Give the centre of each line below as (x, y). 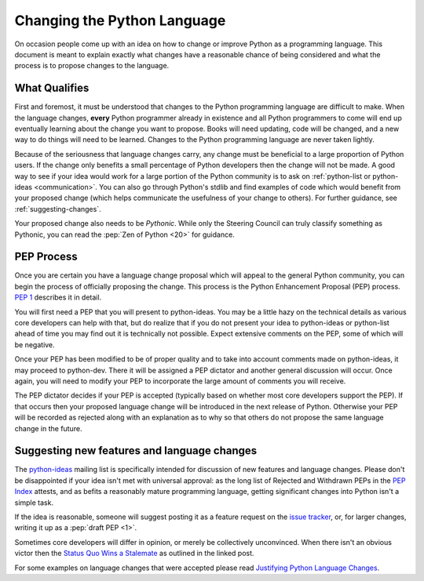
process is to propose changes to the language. (92, 66)
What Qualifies (52, 88)
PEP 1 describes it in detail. (58, 297)
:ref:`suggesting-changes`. (58, 209)
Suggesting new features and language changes (136, 451)
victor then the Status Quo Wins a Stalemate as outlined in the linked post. (134, 554)
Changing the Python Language (120, 20)
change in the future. (48, 428)
